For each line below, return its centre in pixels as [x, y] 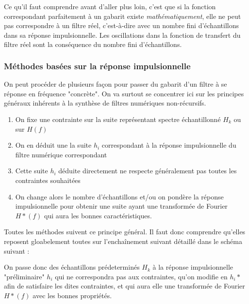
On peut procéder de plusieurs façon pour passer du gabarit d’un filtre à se [116, 84]
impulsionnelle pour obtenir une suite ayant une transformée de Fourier [121, 206]
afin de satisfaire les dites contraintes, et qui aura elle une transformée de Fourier [124, 286]
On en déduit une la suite [53, 145]
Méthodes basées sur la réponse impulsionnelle [97, 66]
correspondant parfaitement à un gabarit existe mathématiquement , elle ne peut [123, 16]
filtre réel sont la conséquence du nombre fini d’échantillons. [93, 44]
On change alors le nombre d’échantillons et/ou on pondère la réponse [119, 196]
